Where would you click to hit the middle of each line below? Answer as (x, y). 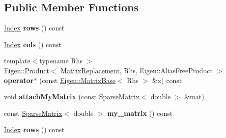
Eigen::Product (27, 70)
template (17, 61)
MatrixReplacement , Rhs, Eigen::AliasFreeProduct (137, 70)
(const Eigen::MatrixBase (77, 80)
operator (19, 80)
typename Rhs (61, 61)
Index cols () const (33, 44)
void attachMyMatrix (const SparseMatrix (72, 97)
